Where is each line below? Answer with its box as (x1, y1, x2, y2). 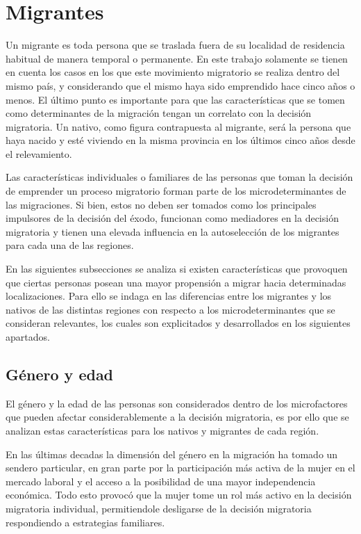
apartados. (6, 330, 50, 343)
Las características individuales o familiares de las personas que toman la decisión (6, 170, 353, 184)
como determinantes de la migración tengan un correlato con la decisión (6, 106, 312, 120)
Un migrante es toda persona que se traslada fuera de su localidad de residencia (6, 38, 345, 52)
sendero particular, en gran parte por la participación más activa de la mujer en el (6, 460, 355, 475)
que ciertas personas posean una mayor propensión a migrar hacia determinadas (6, 275, 346, 289)
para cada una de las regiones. (6, 238, 134, 252)
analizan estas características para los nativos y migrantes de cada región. (6, 423, 319, 437)
